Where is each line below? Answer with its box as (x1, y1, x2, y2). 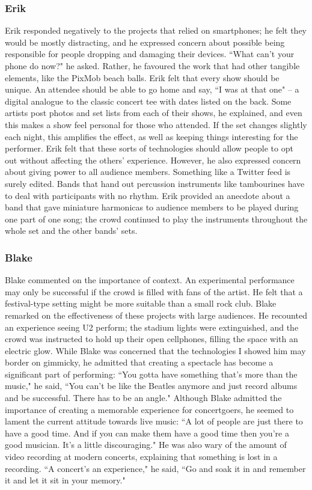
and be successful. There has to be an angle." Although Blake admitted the (5, 391, 282, 404)
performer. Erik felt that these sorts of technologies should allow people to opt (5, 142, 293, 155)
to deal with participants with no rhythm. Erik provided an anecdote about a (5, 189, 290, 201)
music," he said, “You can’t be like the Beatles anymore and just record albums (5, 379, 298, 392)
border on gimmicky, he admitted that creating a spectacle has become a (5, 356, 274, 369)
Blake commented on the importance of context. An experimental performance (5, 274, 295, 286)
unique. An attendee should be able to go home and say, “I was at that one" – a (5, 83, 299, 96)
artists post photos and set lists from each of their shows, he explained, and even (5, 106, 302, 119)
